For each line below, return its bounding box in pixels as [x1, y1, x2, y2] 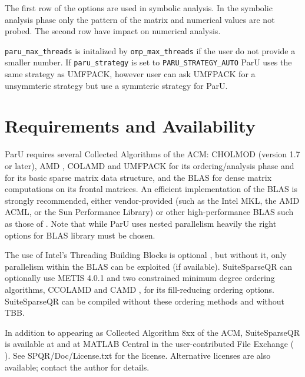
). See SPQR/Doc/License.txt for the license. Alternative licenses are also [5, 349, 271, 361]
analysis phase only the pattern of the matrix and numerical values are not [5, 13, 275, 25]
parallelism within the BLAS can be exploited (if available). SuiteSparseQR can [5, 260, 293, 272]
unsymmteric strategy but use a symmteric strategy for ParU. [5, 79, 228, 91]
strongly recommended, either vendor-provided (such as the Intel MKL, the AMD [5, 194, 300, 206]
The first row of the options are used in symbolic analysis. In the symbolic [5, 2, 273, 14]
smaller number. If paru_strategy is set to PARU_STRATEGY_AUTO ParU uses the [5, 56, 292, 68]
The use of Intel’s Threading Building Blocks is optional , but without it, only [5, 249, 287, 261]
